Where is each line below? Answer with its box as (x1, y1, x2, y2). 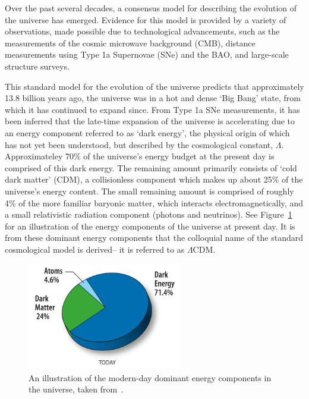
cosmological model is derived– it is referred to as (5, 243, 185, 255)
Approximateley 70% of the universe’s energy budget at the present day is (5, 150, 275, 162)
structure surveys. (5, 59, 70, 72)
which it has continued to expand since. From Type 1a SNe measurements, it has (5, 103, 300, 115)
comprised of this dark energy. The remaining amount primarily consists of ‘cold (5, 161, 297, 174)
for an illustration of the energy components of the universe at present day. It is (5, 219, 295, 232)
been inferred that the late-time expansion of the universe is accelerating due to (5, 115, 295, 127)
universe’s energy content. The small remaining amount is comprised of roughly (5, 184, 294, 197)
